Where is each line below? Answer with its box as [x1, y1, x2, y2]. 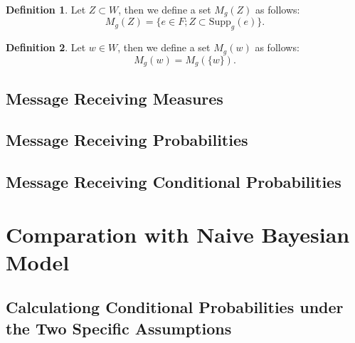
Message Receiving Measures [6, 87, 223, 109]
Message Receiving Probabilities [6, 129, 248, 151]
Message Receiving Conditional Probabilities [6, 171, 341, 193]
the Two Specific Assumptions [6, 317, 232, 339]
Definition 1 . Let [6, 2, 86, 16]
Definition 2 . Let [6, 40, 86, 55]
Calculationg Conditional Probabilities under [6, 296, 344, 318]
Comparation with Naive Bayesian [6, 219, 350, 248]
